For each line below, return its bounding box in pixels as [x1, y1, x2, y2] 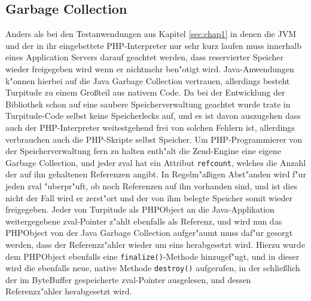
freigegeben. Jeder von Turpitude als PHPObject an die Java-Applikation [5, 203, 275, 216]
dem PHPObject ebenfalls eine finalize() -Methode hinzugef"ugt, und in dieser [5, 250, 300, 262]
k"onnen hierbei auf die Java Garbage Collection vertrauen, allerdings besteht [5, 74, 290, 87]
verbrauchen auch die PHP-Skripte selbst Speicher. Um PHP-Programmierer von [5, 133, 303, 145]
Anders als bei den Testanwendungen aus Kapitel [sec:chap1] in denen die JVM [5, 27, 296, 40]
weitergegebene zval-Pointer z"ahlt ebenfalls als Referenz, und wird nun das [5, 214, 282, 227]
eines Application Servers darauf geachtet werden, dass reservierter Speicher [5, 51, 284, 63]
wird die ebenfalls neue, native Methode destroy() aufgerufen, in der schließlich [5, 262, 300, 274]
